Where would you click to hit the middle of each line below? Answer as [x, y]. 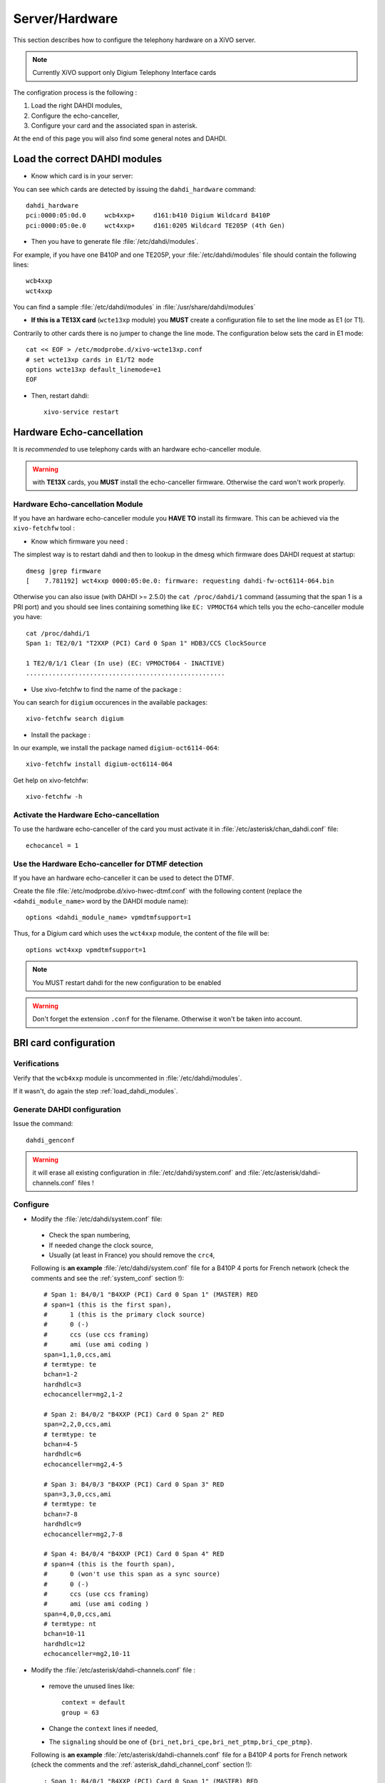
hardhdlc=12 [65, 1644]
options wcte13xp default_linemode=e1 [94, 370]
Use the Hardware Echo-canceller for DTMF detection [108, 864]
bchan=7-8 [61, 1514]
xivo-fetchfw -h [54, 797]
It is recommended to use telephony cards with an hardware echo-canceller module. [137, 449]
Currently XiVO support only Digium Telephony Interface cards [124, 73]
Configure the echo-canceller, [75, 116]
